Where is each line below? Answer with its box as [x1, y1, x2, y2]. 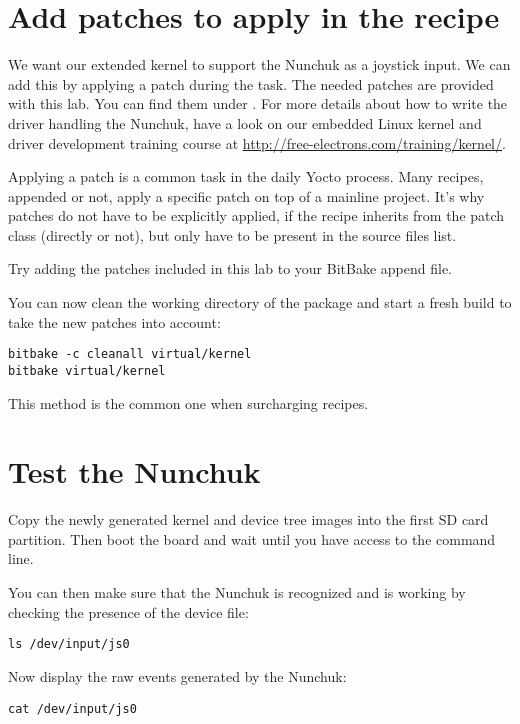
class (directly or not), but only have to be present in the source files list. [8, 224, 457, 245]
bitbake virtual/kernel [8, 363, 166, 378]
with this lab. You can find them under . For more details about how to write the [8, 93, 508, 114]
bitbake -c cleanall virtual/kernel [8, 347, 252, 362]
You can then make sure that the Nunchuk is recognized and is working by [8, 582, 466, 603]
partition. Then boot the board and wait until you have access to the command [8, 528, 496, 549]
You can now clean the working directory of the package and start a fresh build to [8, 292, 512, 313]
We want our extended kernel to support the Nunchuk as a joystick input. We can [8, 54, 511, 75]
